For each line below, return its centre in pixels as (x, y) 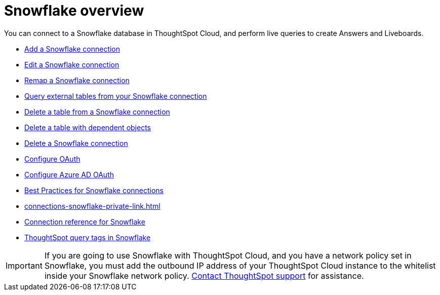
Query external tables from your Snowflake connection (116, 96)
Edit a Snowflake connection (72, 64)
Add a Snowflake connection (72, 49)
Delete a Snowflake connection (76, 143)
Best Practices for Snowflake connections (94, 190)
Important (24, 265)
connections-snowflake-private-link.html (92, 206)
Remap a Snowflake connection (77, 80)
